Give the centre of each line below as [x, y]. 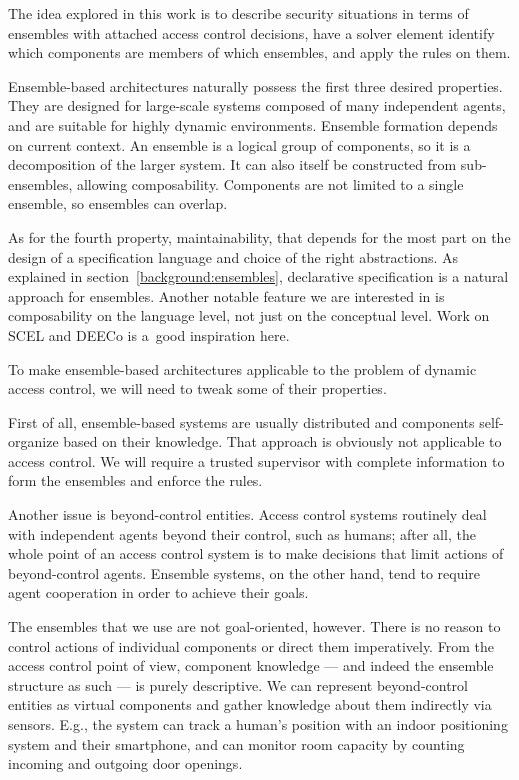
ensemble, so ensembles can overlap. [118, 203]
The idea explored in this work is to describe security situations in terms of [238, 13]
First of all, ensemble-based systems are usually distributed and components [241, 421]
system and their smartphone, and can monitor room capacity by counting [236, 743]
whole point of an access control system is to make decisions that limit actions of [256, 553]
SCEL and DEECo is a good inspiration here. [149, 334]
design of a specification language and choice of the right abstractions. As [233, 256]
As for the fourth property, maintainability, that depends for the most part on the [259, 236]
